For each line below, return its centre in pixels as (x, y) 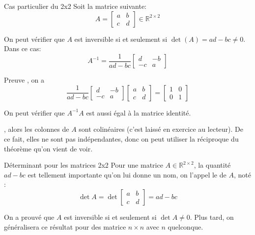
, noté (242, 174)
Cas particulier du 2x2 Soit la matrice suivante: (75, 6)
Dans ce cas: (23, 48)
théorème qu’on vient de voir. (48, 148)
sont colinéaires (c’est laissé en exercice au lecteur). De (161, 129)
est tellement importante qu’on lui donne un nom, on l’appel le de (127, 174)
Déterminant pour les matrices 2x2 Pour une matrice (84, 165)
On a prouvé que (29, 217)
